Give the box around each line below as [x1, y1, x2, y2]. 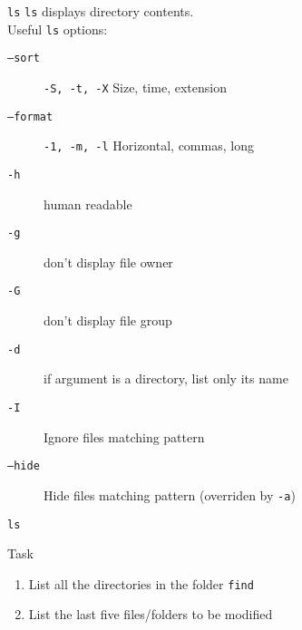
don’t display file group [44, 311, 172, 330]
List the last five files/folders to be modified [28, 605, 273, 624]
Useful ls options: [7, 19, 108, 38]
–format [7, 110, 54, 123]
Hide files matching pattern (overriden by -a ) [44, 485, 296, 504]
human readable [44, 194, 132, 213]
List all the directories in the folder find [28, 574, 254, 593]
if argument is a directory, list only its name [44, 369, 288, 388]
